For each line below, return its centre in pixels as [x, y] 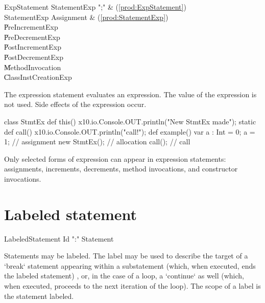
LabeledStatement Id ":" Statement [59, 238]
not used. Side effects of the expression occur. [75, 104]
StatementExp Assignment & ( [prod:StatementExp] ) [86, 17]
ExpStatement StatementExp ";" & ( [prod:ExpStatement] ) [95, 7]
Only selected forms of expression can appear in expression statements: [115, 158]
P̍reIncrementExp [31, 27]
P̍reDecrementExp [32, 37]
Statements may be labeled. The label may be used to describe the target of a [126, 256]
